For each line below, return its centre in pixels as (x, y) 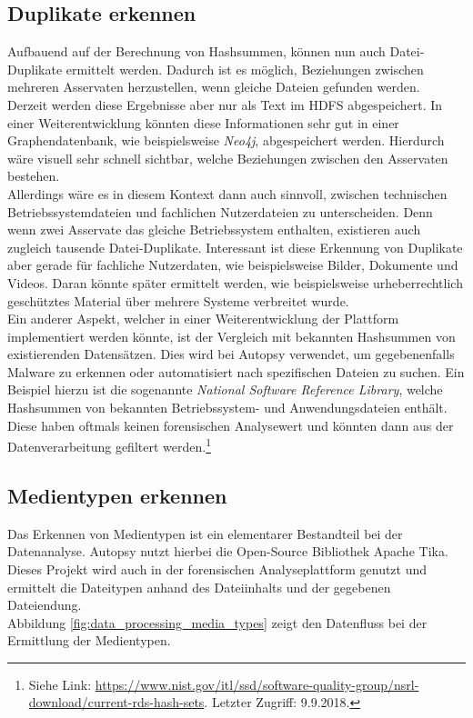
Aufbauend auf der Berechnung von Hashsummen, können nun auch (196, 51)
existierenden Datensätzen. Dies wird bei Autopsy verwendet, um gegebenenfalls (231, 354)
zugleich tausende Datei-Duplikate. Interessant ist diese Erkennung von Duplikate (235, 247)
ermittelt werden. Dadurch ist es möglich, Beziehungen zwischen (245, 69)
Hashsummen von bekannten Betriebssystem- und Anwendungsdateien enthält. (227, 408)
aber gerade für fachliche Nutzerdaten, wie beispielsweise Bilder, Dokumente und (233, 265)
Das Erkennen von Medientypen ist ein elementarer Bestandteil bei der (205, 533)
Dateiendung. (45, 605)
